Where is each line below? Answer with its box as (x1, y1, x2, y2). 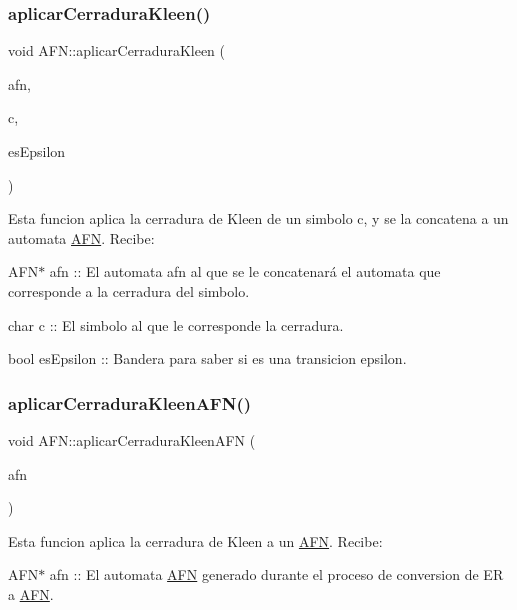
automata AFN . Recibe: (8, 227, 155, 248)
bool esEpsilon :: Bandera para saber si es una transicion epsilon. (8, 348, 407, 369)
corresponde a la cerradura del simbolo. (8, 280, 250, 301)
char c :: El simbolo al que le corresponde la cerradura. (8, 314, 344, 335)
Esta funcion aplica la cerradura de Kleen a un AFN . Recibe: (8, 530, 383, 551)
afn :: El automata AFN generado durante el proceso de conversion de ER (49, 564, 504, 585)
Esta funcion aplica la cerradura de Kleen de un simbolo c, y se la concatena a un (8, 208, 509, 229)
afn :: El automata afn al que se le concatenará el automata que (49, 261, 441, 282)
